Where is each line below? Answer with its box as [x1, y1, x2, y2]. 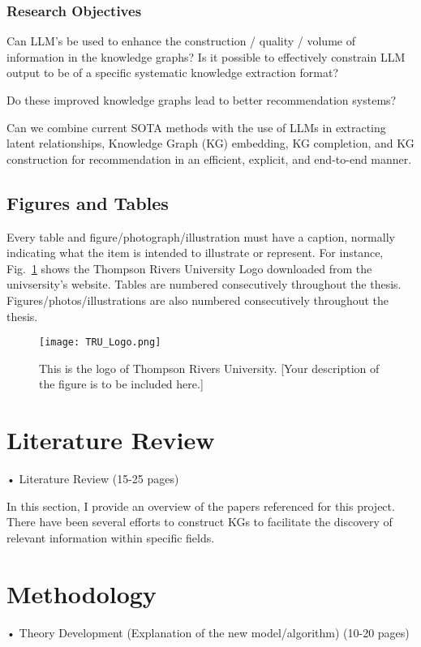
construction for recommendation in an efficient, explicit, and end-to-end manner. [6, 150, 412, 167]
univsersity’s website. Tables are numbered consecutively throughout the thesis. [6, 276, 402, 293]
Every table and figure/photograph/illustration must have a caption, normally [6, 228, 395, 245]
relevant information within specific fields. [6, 529, 215, 546]
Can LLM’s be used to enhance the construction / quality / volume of [6, 32, 355, 49]
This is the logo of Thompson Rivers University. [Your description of [39, 359, 380, 376]
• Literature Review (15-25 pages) [6, 470, 179, 487]
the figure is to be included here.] [39, 375, 204, 392]
